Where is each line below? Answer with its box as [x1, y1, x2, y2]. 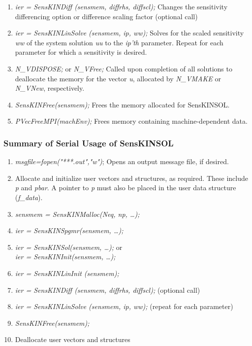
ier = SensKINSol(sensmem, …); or [15, 242, 123, 252]
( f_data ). [15, 192, 43, 202]
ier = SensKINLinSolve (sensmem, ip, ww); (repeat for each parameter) [15, 301, 233, 311]
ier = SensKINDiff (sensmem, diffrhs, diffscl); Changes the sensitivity [15, 1, 228, 11]
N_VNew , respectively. [15, 83, 85, 93]
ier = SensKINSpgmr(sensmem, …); [15, 225, 124, 236]
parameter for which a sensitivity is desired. [15, 47, 147, 57]
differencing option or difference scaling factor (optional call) [15, 11, 198, 21]
